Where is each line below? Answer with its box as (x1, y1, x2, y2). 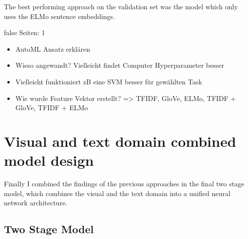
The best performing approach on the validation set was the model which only (4, 1, 238, 11)
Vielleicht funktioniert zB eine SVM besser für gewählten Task (15, 76, 202, 86)
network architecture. (4, 198, 68, 208)
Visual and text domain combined (4, 131, 236, 151)
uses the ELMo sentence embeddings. (4, 11, 115, 21)
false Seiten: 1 (4, 27, 45, 38)
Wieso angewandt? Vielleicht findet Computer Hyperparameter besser (15, 60, 224, 70)
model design (4, 150, 94, 170)
